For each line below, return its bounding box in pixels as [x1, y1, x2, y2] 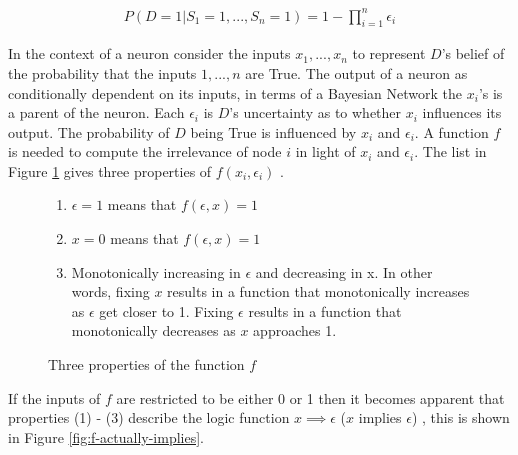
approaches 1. [253, 320, 337, 341]
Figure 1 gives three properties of [8, 160, 212, 181]
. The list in [414, 141, 487, 162]
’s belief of [441, 43, 505, 64]
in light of [295, 141, 356, 162]
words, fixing [71, 281, 150, 302]
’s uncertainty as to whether [229, 102, 402, 123]
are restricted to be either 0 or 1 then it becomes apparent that [116, 387, 505, 408]
